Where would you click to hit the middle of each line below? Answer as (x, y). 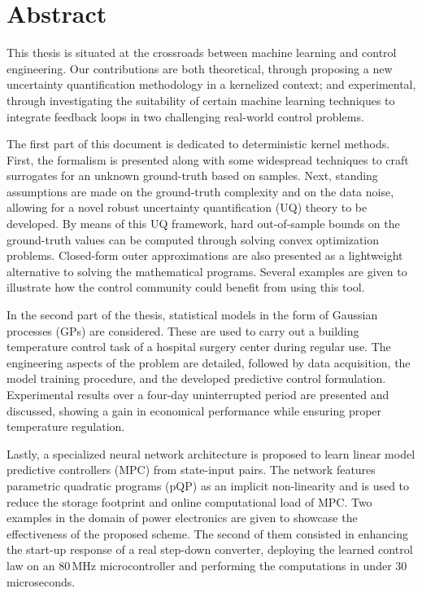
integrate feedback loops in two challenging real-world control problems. (185, 116)
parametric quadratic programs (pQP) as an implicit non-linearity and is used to (208, 485)
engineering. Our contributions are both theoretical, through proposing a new (200, 68)
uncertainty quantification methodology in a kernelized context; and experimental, (211, 84)
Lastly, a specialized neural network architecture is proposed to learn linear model (211, 453)
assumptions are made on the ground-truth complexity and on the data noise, (200, 191)
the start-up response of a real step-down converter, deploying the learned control (210, 549)
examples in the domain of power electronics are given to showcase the (182, 518)
